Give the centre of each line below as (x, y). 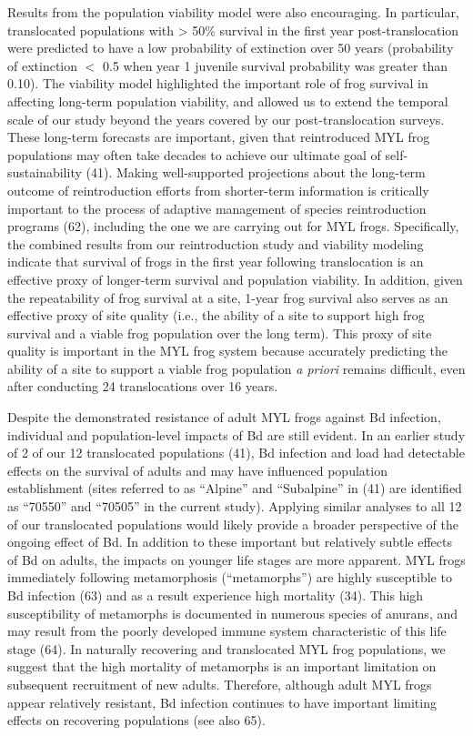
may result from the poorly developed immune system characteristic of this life (227, 631)
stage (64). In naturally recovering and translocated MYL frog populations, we (226, 648)
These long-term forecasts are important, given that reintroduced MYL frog (219, 137)
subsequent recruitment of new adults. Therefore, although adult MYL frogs (220, 684)
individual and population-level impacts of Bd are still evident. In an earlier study (236, 434)
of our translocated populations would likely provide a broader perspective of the (233, 524)
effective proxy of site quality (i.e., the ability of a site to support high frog (216, 315)
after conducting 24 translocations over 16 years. (143, 386)
